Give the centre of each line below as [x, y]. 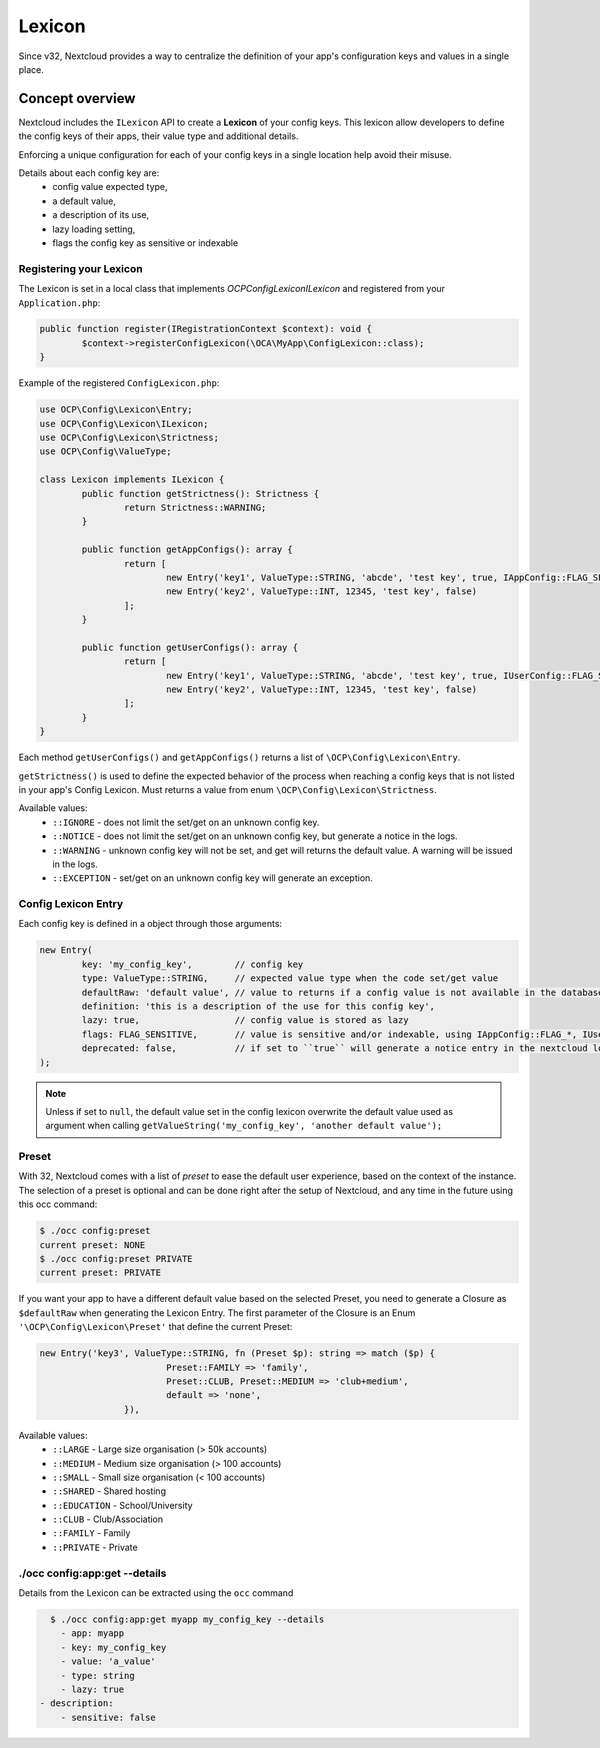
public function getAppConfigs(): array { [187, 549]
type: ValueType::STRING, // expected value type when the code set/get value [290, 978]
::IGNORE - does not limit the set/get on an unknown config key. [186, 822]
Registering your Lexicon [81, 268]
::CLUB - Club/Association [108, 1519]
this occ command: [58, 1204]
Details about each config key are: [89, 173]
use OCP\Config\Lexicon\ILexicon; [124, 423]
